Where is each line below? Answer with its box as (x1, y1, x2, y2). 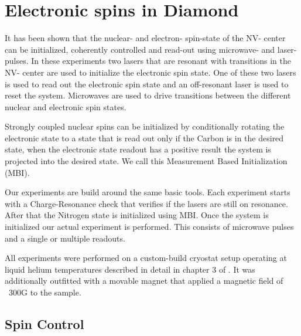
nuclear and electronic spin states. (5, 100, 126, 113)
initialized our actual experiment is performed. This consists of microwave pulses (5, 220, 294, 233)
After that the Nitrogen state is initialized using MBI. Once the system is (5, 209, 269, 221)
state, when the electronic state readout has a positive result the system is (5, 143, 271, 155)
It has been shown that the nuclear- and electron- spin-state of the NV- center (5, 32, 286, 44)
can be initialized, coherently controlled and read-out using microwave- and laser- (5, 43, 297, 55)
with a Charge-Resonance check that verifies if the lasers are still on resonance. (5, 197, 288, 209)
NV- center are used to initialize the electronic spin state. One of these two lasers (5, 66, 296, 78)
